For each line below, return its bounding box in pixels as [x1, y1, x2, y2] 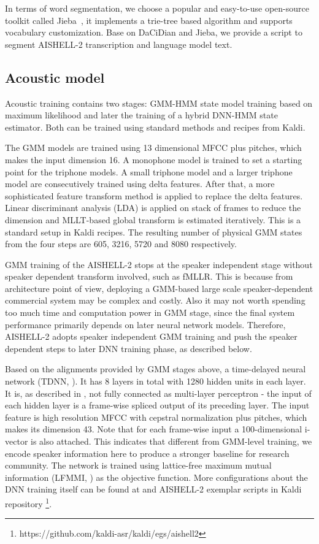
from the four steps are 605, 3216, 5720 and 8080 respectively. [5, 237, 237, 250]
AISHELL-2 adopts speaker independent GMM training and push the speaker [5, 330, 298, 343]
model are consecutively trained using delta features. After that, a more [5, 177, 275, 190]
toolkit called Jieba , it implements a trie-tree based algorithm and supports [5, 13, 293, 26]
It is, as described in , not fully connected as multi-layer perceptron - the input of [5, 386, 312, 399]
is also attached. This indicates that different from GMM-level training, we [31, 435, 312, 448]
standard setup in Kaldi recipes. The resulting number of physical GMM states [5, 225, 302, 238]
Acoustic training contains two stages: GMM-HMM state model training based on [5, 96, 313, 109]
